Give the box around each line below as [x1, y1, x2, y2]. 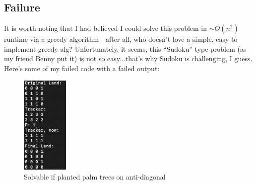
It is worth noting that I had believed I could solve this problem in [4, 23, 207, 33]
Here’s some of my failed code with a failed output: [4, 63, 160, 73]
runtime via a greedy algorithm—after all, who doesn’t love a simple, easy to [4, 34, 238, 44]
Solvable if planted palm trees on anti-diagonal [24, 171, 166, 182]
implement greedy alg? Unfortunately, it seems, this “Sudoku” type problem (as [4, 43, 247, 54]
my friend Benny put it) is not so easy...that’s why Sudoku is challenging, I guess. [4, 53, 253, 64]
